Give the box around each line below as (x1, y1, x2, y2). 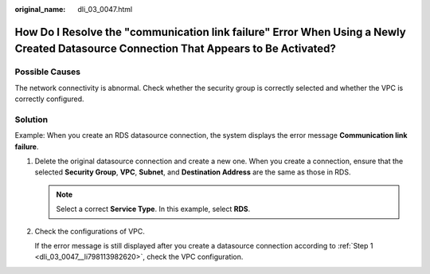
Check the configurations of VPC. (34, 226, 145, 236)
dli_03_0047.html (77, 5, 133, 14)
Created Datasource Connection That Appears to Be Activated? (14, 42, 336, 56)
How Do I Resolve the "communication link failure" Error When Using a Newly (14, 25, 406, 39)
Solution (14, 114, 49, 125)
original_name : (14, 5, 66, 14)
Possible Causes (14, 66, 81, 77)
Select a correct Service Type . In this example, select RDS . (56, 204, 251, 214)
